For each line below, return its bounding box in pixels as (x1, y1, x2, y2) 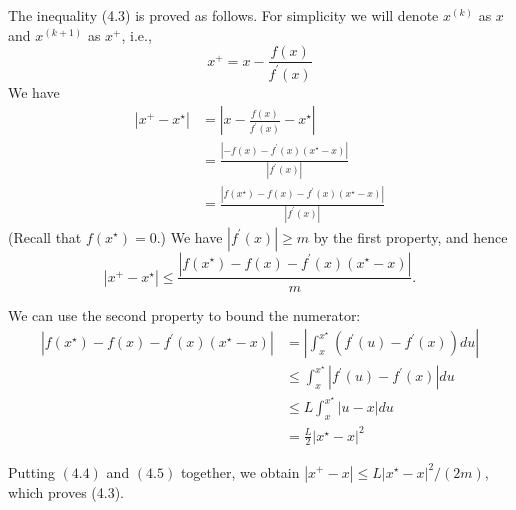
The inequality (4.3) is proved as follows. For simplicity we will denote (8, 5, 439, 25)
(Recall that (8, 226, 82, 247)
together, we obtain (180, 461, 300, 482)
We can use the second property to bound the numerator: (8, 304, 361, 325)
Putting (8, 461, 55, 482)
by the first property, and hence (313, 226, 508, 247)
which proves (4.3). (8, 481, 125, 502)
